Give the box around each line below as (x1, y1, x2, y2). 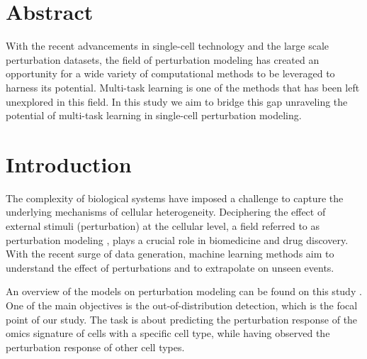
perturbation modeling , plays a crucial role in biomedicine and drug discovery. (6, 232, 349, 247)
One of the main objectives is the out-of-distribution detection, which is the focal (6, 297, 358, 312)
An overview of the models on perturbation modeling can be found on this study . (6, 284, 362, 299)
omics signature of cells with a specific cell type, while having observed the (6, 326, 330, 341)
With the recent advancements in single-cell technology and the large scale (6, 38, 329, 53)
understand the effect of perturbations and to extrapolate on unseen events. (6, 260, 334, 275)
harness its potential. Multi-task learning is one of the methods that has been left (6, 79, 360, 94)
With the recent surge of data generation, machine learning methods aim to (6, 246, 334, 261)
